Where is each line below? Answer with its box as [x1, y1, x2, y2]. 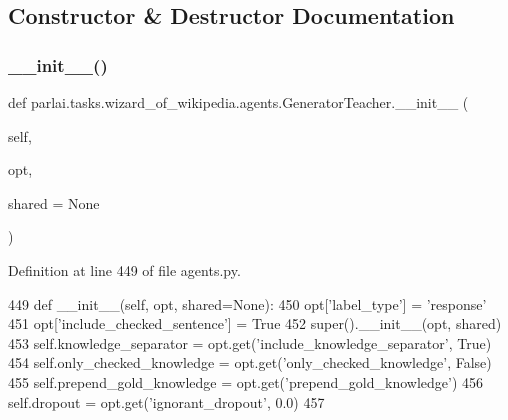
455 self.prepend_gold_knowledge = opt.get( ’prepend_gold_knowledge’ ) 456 [8, 371, 484, 392]
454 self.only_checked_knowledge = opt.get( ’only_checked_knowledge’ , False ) [8, 352, 492, 373]
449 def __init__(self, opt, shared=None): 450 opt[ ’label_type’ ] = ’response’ [8, 293, 487, 314]
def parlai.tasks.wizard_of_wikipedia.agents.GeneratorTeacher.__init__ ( [8, 92, 469, 112]
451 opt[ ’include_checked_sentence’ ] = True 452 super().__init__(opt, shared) [8, 313, 502, 334]
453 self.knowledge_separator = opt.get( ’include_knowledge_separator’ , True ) [8, 332, 492, 353]
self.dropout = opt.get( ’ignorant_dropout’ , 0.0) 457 [8, 391, 325, 412]
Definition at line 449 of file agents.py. [8, 259, 241, 280]
